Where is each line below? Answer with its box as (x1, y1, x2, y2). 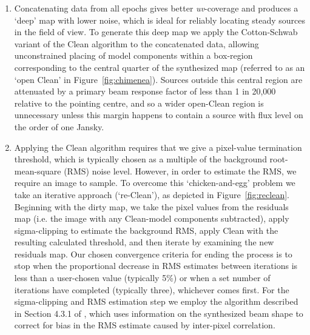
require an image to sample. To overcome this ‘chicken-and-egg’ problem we (14, 176, 295, 189)
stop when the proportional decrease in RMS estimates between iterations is (14, 259, 298, 272)
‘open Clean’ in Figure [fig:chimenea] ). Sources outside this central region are (14, 73, 303, 85)
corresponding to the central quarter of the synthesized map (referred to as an (14, 61, 305, 73)
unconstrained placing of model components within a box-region (14, 49, 253, 62)
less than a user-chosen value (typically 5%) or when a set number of (14, 271, 271, 284)
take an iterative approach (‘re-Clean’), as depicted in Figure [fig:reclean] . (14, 188, 289, 201)
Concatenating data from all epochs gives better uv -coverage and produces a (14, 2, 298, 14)
